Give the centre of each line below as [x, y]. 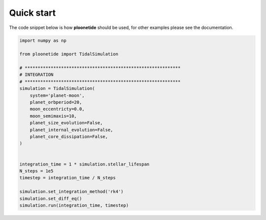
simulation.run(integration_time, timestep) [74, 205]
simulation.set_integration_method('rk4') [71, 192]
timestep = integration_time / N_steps [67, 178]
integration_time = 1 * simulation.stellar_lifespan [84, 164]
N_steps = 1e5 [36, 171]
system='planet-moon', [57, 95]
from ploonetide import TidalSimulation [69, 54]
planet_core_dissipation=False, [69, 137]
